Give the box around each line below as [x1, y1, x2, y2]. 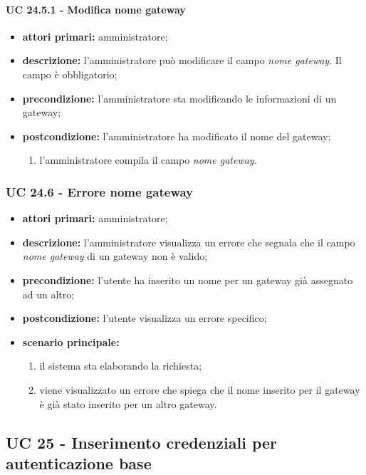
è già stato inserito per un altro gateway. [39, 396, 217, 411]
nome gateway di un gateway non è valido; [22, 249, 208, 263]
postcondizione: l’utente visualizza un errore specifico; [22, 310, 267, 325]
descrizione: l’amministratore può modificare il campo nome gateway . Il [22, 53, 342, 68]
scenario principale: [22, 334, 120, 349]
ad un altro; [22, 286, 75, 301]
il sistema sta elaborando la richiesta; [39, 358, 202, 373]
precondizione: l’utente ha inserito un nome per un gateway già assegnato [22, 272, 353, 287]
